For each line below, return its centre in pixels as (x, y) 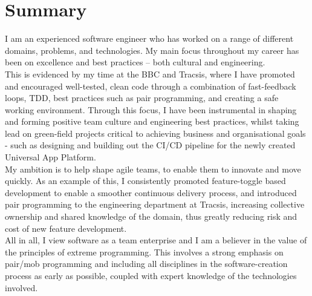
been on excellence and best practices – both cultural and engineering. (135, 62)
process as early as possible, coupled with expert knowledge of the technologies (151, 275)
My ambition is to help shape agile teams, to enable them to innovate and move (153, 169)
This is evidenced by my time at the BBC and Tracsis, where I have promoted (150, 74)
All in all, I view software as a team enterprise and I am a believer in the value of (156, 240)
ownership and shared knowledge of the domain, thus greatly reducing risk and (151, 216)
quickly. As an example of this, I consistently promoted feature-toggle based (145, 181)
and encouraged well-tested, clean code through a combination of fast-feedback (151, 86)
